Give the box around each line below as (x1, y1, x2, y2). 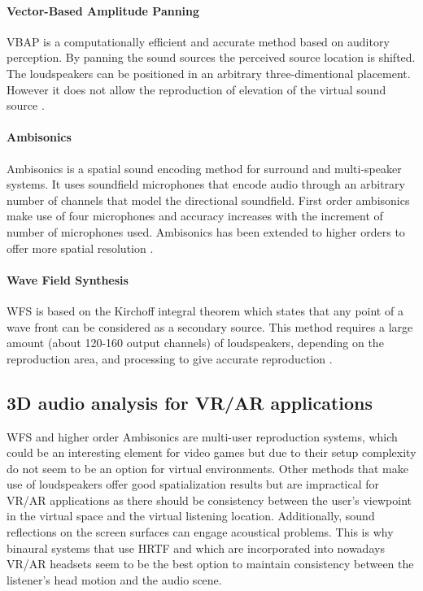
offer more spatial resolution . (7, 239, 154, 256)
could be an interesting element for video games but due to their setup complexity (7, 444, 416, 461)
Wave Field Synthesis (7, 271, 129, 288)
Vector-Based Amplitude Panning (7, 2, 200, 19)
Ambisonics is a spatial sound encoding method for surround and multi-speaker (7, 159, 402, 176)
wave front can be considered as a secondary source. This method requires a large (7, 318, 413, 335)
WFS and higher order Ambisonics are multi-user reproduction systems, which (7, 428, 398, 445)
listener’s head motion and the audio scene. (7, 571, 222, 588)
